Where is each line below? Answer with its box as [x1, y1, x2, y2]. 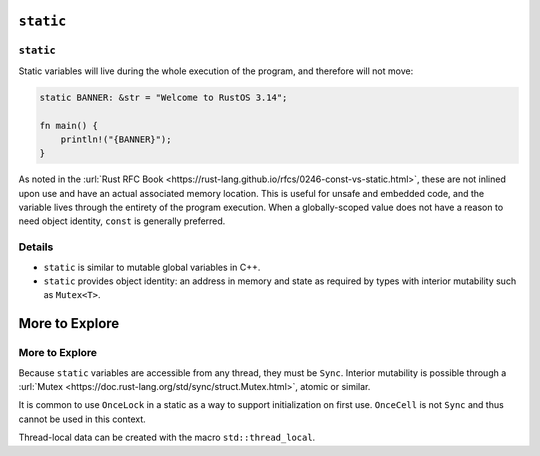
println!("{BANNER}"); [60, 133, 172, 145]
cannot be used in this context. [18, 413, 147, 425]
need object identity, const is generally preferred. [18, 215, 226, 227]
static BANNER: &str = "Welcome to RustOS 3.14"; [39, 91, 288, 103]
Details [18, 240, 54, 254]
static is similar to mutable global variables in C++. [43, 261, 261, 273]
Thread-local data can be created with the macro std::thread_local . [18, 431, 316, 444]
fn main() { [39, 120, 99, 131]
